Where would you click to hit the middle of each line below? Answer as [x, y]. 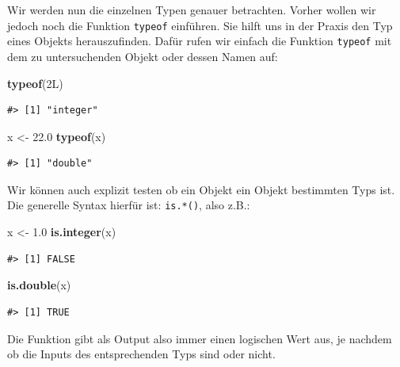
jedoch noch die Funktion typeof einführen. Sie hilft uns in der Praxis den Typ [200, 25]
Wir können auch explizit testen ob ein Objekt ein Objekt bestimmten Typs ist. [201, 189]
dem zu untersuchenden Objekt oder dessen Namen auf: [143, 56]
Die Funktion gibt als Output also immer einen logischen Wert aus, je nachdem [200, 338]
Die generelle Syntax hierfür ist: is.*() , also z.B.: [129, 205]
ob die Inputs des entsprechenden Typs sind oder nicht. [141, 354]
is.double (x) [39, 285]
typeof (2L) [35, 83]
